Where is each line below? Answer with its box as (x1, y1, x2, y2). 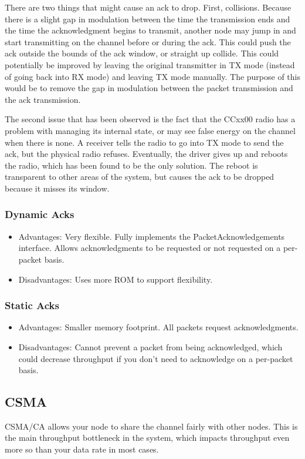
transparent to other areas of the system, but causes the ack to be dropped (5, 170, 274, 183)
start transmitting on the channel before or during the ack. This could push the (5, 35, 291, 48)
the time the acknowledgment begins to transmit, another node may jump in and (5, 24, 296, 36)
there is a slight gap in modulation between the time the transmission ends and (5, 12, 290, 25)
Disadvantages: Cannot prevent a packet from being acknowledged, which (18, 340, 283, 353)
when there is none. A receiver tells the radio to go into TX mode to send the (5, 136, 284, 148)
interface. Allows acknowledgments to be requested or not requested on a (18, 242, 281, 254)
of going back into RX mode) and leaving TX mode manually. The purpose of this (5, 70, 301, 82)
